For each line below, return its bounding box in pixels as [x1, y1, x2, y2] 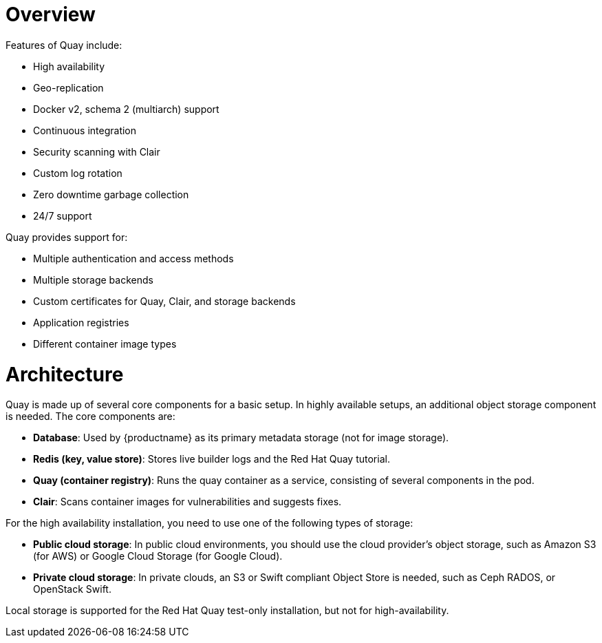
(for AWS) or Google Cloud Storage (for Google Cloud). [33, 550, 283, 562]
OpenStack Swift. [33, 583, 111, 595]
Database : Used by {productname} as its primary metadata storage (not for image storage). [33, 432, 449, 444]
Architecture [6, 362, 124, 386]
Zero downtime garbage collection [33, 188, 189, 200]
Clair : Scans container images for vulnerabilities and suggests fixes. [33, 496, 342, 508]
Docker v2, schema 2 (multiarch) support [33, 103, 219, 115]
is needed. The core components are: [6, 410, 175, 423]
